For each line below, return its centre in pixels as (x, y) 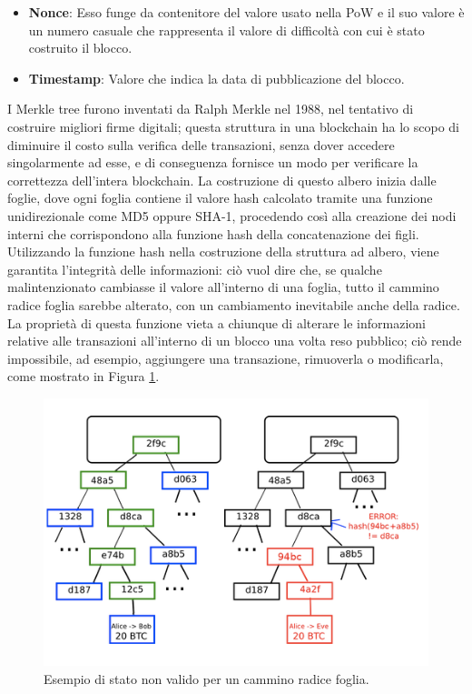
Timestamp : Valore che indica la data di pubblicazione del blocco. (216, 78)
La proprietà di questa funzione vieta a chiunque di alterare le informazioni (216, 322)
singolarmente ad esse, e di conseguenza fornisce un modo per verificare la (213, 162)
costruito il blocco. (80, 48)
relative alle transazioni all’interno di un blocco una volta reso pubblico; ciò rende (235, 341)
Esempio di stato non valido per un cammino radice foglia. (206, 678)
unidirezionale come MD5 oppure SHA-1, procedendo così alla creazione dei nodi (232, 215)
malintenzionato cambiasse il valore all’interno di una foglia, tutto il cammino (223, 287)
